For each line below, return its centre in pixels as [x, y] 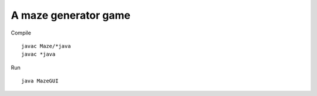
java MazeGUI [40, 81]
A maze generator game [71, 15]
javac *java [38, 54]
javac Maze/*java [46, 46]
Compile [21, 33]
